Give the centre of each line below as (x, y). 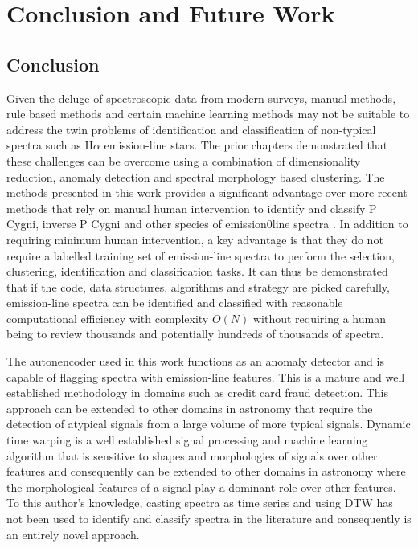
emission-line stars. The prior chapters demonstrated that (246, 145)
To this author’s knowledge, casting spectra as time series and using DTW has (200, 503)
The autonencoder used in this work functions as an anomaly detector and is (195, 361)
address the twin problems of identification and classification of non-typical (191, 129)
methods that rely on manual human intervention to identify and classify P (192, 208)
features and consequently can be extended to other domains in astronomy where (206, 471)
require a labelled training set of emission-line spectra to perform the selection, (201, 255)
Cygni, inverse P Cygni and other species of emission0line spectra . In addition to (207, 224)
